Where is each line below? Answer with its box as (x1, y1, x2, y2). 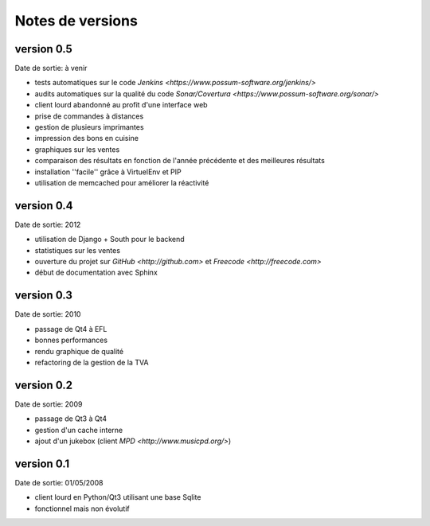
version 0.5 (14, 42, 73, 56)
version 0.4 (14, 199, 73, 212)
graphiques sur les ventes (34, 144, 120, 154)
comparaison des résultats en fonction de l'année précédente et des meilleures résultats (34, 156, 326, 166)
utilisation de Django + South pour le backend (34, 235, 185, 244)
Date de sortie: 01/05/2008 (14, 477, 104, 487)
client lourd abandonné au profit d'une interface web (34, 100, 208, 110)
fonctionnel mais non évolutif (34, 504, 131, 513)
